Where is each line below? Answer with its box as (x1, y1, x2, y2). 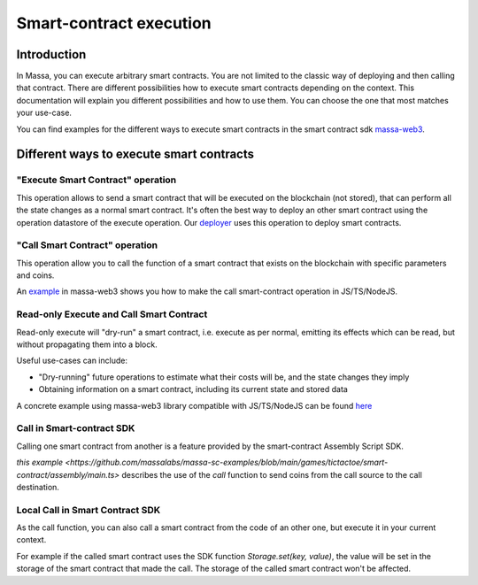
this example (16, 457, 64, 468)
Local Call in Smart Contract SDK (16, 504, 161, 516)
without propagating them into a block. (16, 339, 158, 350)
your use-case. (16, 107, 73, 119)
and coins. (16, 270, 55, 281)
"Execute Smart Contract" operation (16, 173, 177, 186)
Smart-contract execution (16, 13, 212, 33)
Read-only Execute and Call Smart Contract (16, 308, 208, 320)
